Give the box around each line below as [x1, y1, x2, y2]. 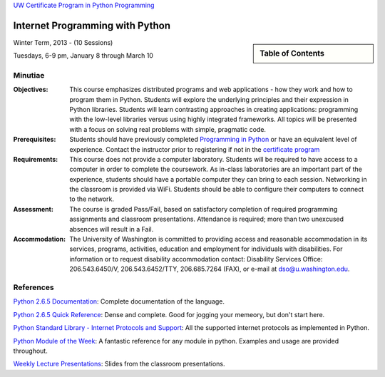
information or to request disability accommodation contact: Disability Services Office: [69, 254, 323, 263]
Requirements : [13, 155, 58, 163]
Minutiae [13, 70, 45, 80]
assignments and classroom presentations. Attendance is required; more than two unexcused [69, 215, 344, 224]
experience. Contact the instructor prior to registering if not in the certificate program [69, 145, 320, 153]
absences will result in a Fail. [69, 224, 154, 233]
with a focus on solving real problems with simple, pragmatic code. [69, 125, 267, 133]
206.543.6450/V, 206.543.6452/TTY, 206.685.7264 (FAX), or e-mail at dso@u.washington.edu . [69, 264, 350, 274]
